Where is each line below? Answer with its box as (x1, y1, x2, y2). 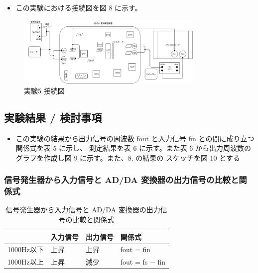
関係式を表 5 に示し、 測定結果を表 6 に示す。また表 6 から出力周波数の (15, 143, 252, 153)
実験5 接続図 (24, 85, 65, 95)
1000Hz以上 (7, 257, 44, 267)
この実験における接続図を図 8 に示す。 (15, 2, 142, 12)
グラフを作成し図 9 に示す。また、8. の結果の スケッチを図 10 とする (15, 152, 240, 163)
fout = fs (120, 257, 148, 267)
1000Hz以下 (7, 244, 44, 255)
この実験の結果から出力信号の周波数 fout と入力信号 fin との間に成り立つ (15, 133, 255, 143)
